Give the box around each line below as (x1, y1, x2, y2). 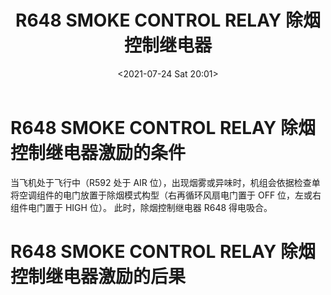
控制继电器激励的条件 (10, 141, 187, 164)
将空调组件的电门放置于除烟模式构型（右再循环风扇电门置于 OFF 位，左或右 (10, 189, 322, 201)
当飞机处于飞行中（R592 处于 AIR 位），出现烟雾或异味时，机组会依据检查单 (10, 176, 321, 188)
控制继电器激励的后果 (10, 265, 187, 288)
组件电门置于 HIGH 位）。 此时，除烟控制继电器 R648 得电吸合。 (10, 201, 273, 213)
